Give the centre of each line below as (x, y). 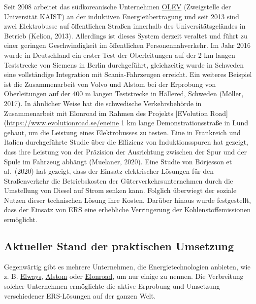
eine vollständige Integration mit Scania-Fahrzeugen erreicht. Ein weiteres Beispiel (128, 74)
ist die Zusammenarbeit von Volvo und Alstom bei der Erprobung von (110, 84)
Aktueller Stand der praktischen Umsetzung (119, 246)
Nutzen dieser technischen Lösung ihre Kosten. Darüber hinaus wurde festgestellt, (128, 200)
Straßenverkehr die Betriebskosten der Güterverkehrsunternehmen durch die (119, 180)
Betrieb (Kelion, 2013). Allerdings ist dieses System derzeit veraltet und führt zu (126, 35)
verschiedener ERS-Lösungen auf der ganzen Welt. (80, 295)
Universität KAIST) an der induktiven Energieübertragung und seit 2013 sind (122, 16)
